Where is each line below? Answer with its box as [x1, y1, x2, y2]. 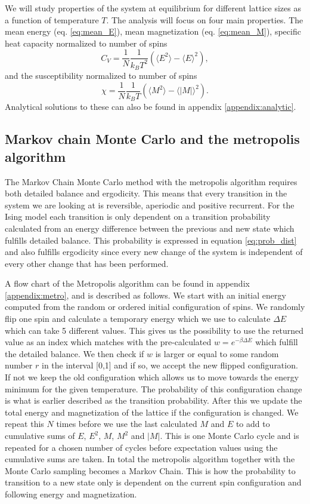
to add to [235, 417, 270, 430]
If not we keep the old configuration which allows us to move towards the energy [5, 371, 299, 383]
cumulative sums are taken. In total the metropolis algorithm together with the [5, 453, 295, 465]
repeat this [5, 417, 44, 430]
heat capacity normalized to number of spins [5, 36, 168, 49]
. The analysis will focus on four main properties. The [106, 13, 303, 26]
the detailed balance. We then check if [5, 347, 144, 359]
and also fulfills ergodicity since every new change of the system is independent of [5, 245, 303, 258]
